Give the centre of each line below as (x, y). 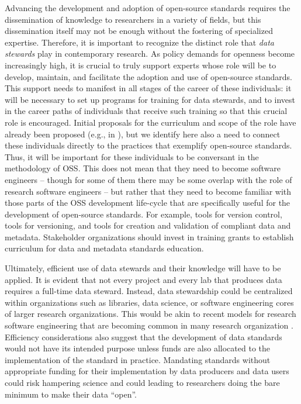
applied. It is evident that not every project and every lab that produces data (143, 279)
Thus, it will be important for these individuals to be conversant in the (132, 156)
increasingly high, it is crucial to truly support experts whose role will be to (141, 65)
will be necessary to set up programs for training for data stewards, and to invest (150, 99)
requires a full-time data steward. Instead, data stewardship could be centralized (149, 291)
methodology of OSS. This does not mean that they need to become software (143, 168)
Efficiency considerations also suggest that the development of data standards (143, 336)
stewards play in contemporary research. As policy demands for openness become (150, 53)
